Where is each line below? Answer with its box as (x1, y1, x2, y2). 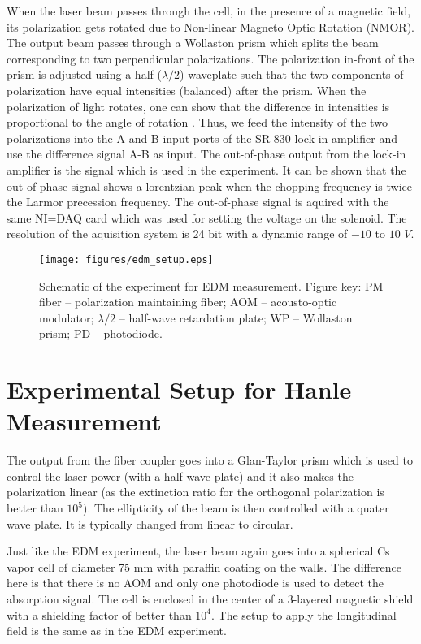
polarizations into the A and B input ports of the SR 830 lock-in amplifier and (7, 129, 397, 146)
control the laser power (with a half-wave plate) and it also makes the (7, 467, 354, 484)
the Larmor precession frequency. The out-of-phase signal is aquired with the (7, 193, 389, 210)
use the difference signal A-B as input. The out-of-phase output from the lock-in (7, 145, 406, 162)
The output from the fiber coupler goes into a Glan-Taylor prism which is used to (7, 452, 413, 469)
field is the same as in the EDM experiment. (7, 622, 227, 639)
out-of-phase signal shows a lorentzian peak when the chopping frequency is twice (7, 177, 412, 194)
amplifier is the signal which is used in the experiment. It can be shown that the (7, 161, 406, 178)
